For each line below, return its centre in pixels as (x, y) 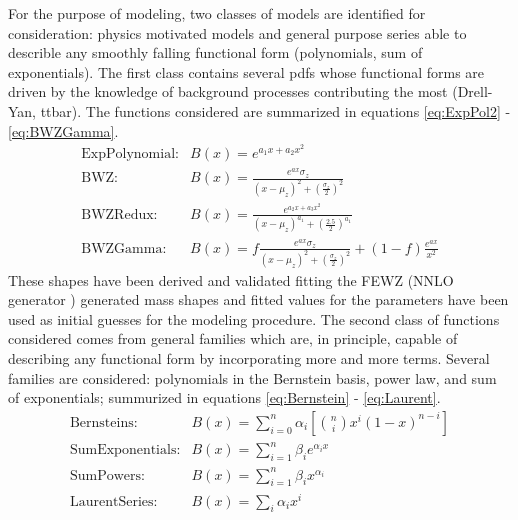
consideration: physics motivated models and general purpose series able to (237, 32)
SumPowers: (107, 475)
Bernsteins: (103, 422)
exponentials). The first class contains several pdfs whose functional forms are (246, 71)
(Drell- (472, 91)
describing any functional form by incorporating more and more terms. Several (249, 358)
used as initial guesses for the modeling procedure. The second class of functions (254, 318)
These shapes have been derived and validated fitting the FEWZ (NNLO (231, 279)
